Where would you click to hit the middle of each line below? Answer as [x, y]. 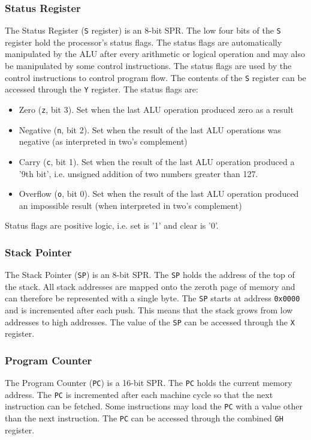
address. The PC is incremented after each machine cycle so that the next [139, 394]
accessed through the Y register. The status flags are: [102, 89]
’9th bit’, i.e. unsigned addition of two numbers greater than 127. [138, 173]
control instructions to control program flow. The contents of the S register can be [155, 77]
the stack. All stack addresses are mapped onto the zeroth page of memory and [150, 286]
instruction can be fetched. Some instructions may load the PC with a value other [154, 406]
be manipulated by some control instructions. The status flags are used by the [148, 66]
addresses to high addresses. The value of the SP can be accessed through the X [150, 321]
